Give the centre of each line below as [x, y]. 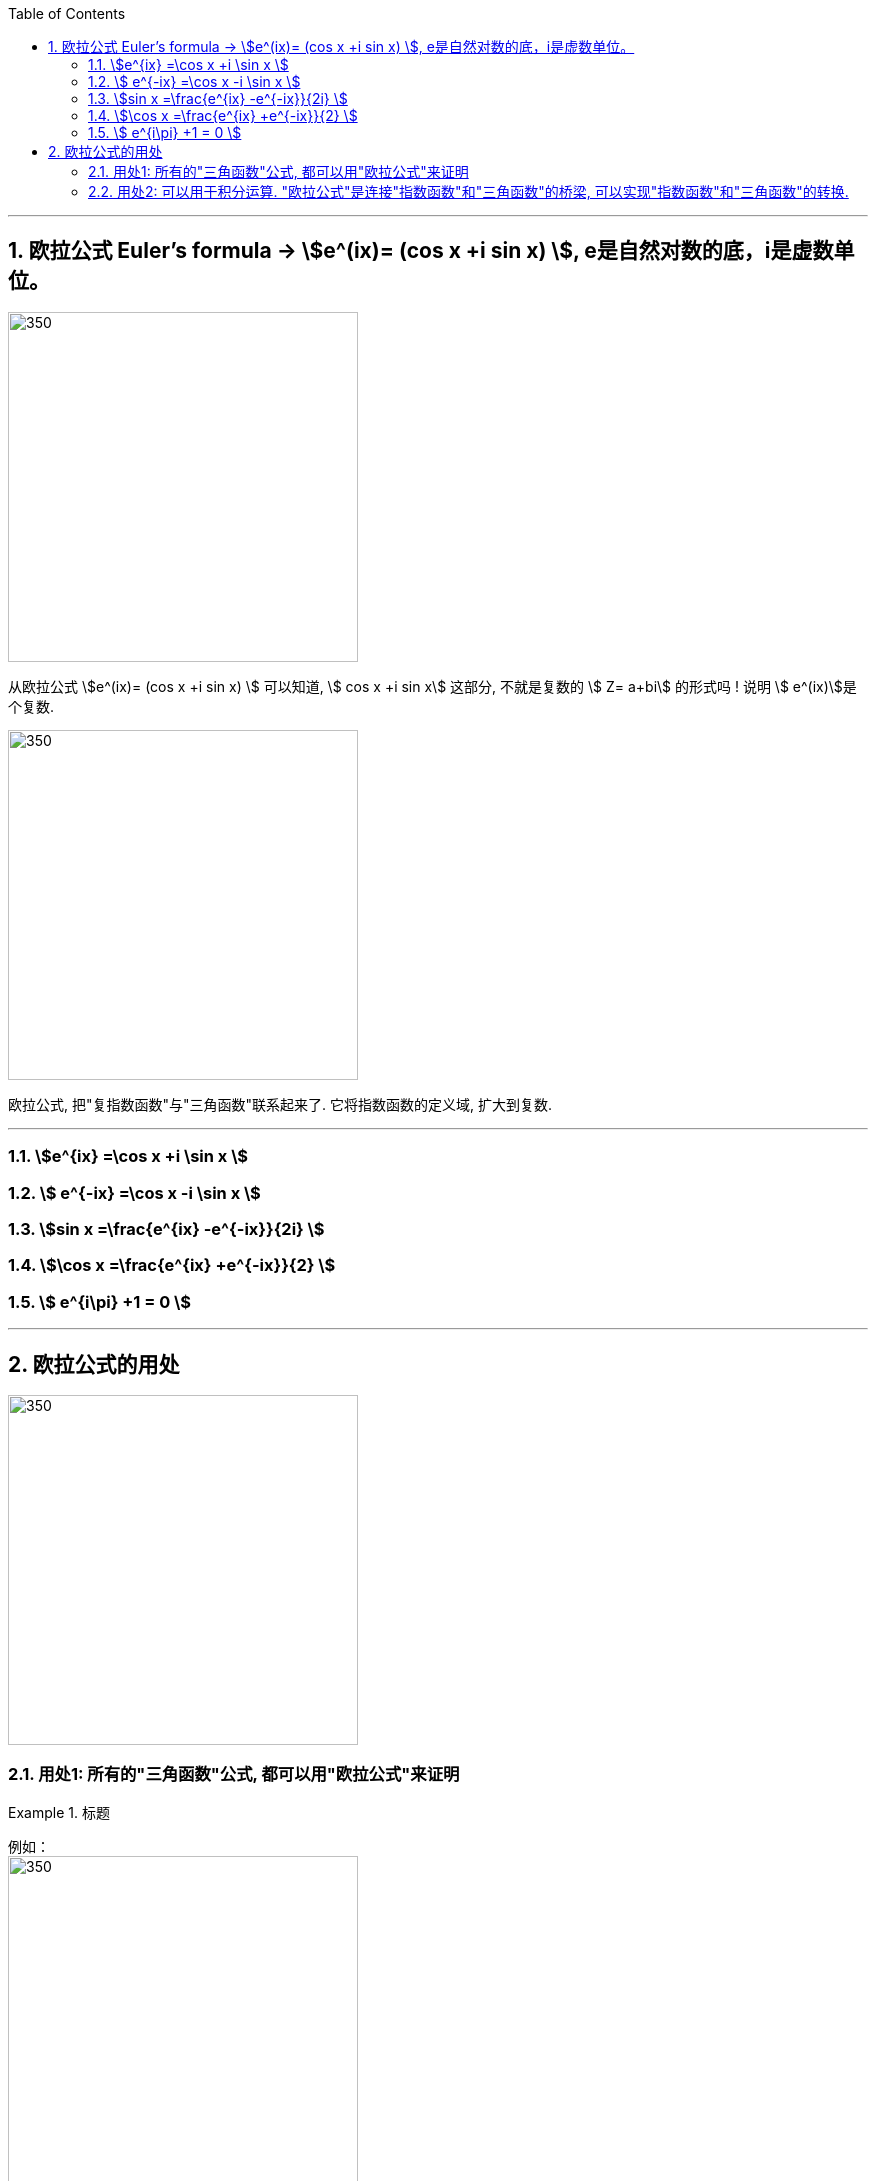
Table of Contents [67, 13]
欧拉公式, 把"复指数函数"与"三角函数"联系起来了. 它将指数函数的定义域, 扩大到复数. [280, 1104]
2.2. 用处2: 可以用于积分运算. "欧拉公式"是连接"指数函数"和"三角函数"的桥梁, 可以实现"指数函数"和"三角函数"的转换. [468, 191]
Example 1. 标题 [59, 1812]
